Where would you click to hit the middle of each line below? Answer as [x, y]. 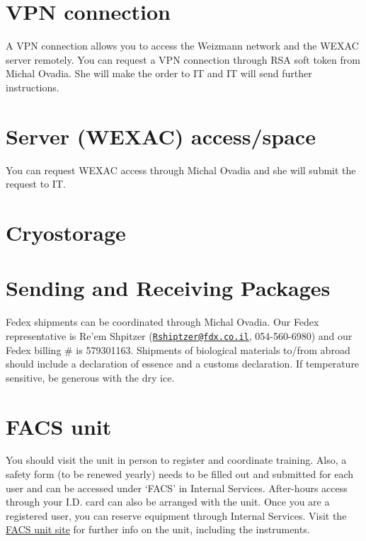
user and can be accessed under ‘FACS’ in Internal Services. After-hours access [177, 488]
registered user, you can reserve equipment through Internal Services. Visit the [176, 515]
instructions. [33, 87]
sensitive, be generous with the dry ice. [90, 377]
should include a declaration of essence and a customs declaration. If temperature [183, 364]
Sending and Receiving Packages [168, 288]
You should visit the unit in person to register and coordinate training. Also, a [176, 460]
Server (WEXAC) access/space [161, 136]
